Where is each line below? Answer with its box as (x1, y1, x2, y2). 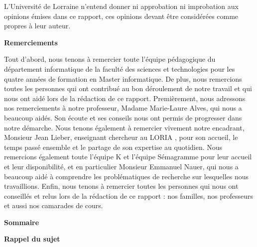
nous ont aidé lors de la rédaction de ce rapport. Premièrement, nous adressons (4, 93, 246, 103)
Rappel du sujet (4, 234, 60, 244)
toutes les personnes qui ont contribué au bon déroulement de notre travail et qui (4, 83, 252, 94)
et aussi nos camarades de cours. (4, 200, 103, 211)
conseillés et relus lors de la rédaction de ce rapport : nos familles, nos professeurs (4, 190, 253, 201)
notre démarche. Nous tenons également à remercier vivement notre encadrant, (4, 122, 245, 132)
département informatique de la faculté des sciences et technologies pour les (4, 63, 235, 74)
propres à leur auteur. (4, 20, 71, 31)
